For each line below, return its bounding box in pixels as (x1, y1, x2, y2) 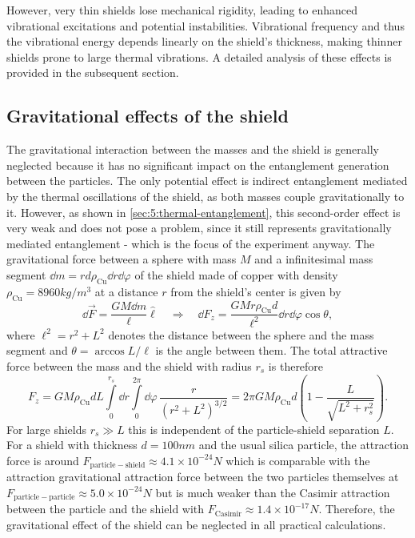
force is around (6, 452, 79, 468)
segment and (6, 342, 68, 359)
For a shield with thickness (6, 436, 138, 453)
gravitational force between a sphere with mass (6, 251, 237, 267)
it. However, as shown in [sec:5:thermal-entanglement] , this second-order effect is (6, 203, 401, 220)
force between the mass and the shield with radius (6, 357, 252, 374)
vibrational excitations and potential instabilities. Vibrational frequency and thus (6, 17, 405, 34)
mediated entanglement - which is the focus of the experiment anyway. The (6, 235, 375, 251)
